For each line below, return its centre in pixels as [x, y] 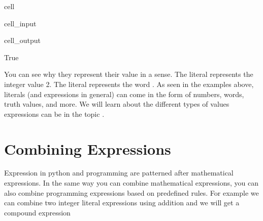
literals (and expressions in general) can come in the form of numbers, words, [124, 94]
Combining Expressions [88, 148]
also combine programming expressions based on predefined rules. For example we [131, 192]
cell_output [22, 40]
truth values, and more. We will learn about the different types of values [117, 104]
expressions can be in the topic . [54, 114]
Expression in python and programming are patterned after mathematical [119, 173]
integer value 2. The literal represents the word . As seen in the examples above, [129, 84]
